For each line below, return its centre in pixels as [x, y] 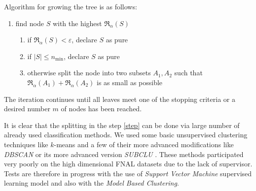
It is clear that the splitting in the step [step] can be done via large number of [122, 125]
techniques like [26, 144]
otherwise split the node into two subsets [89, 73]
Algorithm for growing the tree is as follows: [71, 6]
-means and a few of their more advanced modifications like [144, 144]
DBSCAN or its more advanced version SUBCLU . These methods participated [124, 154]
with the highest [77, 23]
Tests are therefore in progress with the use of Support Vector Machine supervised [128, 173]
